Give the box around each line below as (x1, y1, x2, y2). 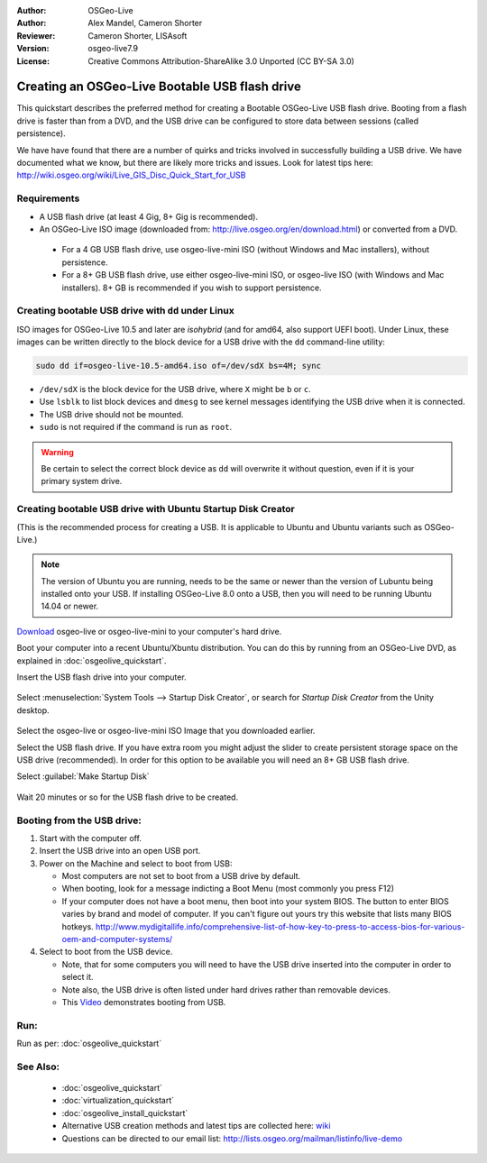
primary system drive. (41, 476, 123, 487)
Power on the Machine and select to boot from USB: (39, 857, 234, 869)
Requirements (16, 192, 80, 205)
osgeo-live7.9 (87, 43, 139, 54)
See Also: (16, 1060, 60, 1073)
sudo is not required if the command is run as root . (39, 422, 233, 433)
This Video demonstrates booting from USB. (61, 996, 226, 1007)
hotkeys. (61, 920, 94, 932)
